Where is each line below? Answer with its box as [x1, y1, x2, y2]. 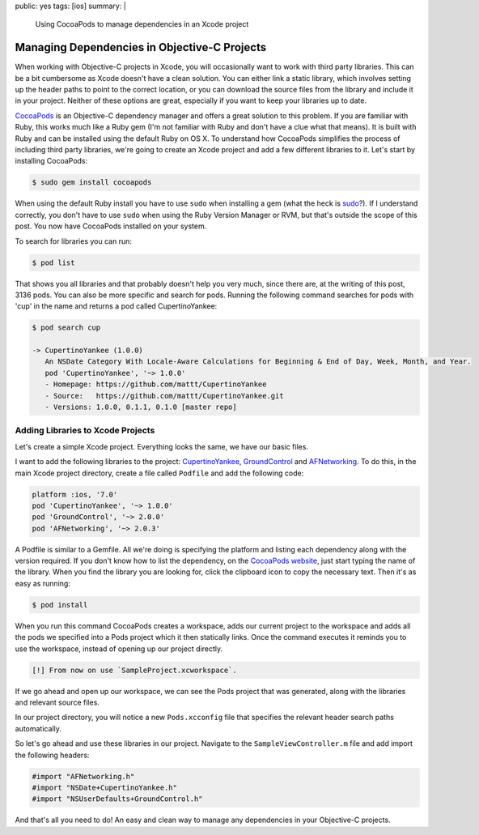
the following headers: [15, 750, 90, 760]
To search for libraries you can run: [15, 236, 133, 246]
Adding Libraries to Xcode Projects [15, 425, 155, 437]
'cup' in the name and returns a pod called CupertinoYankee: [15, 301, 218, 311]
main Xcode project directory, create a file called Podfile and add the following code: [15, 468, 304, 478]
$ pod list [32, 258, 75, 267]
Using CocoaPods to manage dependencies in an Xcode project [35, 19, 249, 29]
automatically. [15, 723, 62, 733]
